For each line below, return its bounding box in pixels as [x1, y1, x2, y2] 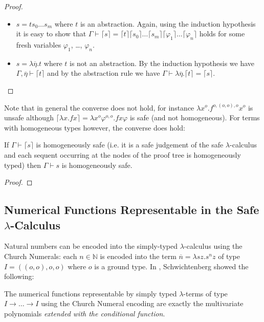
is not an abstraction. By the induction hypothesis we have [70, 57, 255, 68]
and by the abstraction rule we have [47, 68, 160, 78]
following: [4, 271, 34, 282]
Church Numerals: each [4, 250, 77, 261]
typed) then [4, 159, 41, 170]
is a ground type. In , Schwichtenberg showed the [94, 261, 249, 271]
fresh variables [16, 39, 61, 50]
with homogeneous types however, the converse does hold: [4, 122, 185, 133]
